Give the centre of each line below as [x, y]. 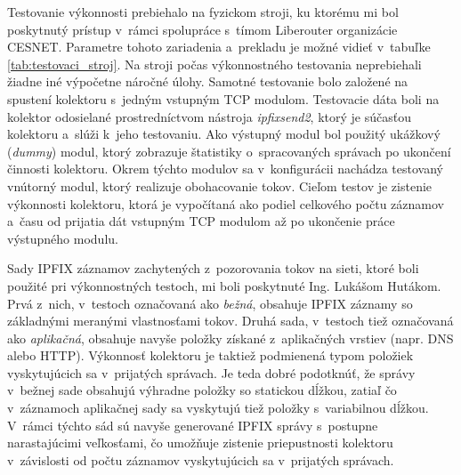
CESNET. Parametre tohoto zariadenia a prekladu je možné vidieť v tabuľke [219, 47]
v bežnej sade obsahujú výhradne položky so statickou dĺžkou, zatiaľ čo [202, 390]
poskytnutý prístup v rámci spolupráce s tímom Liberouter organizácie [202, 29]
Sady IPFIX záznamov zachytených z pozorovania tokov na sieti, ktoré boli [213, 268]
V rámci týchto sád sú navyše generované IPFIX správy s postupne [193, 425]
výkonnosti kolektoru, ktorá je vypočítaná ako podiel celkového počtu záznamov [226, 203]
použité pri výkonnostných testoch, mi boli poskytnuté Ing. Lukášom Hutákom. [224, 285]
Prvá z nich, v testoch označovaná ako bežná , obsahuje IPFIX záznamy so [210, 303]
